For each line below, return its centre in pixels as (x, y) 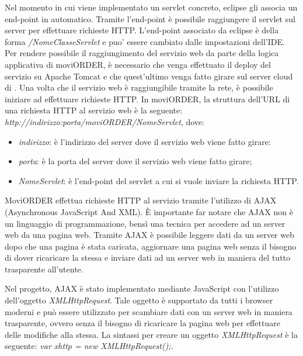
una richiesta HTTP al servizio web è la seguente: (94, 110)
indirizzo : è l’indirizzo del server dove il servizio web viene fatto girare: (144, 141)
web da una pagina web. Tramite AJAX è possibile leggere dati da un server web (149, 235)
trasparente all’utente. (44, 269)
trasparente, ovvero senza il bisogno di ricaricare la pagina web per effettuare (142, 323)
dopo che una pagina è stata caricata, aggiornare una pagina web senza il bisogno (151, 246)
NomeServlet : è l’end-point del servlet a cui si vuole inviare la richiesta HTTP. (159, 180)
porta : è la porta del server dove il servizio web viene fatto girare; (135, 161)
